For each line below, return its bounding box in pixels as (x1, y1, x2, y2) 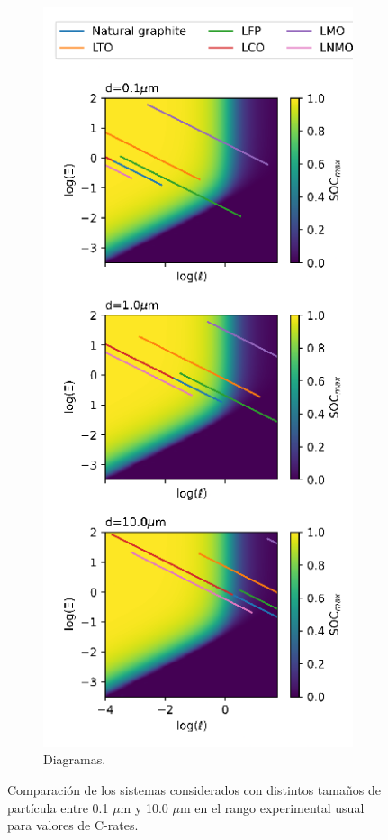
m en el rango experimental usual (179, 798, 365, 817)
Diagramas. (43, 750, 106, 769)
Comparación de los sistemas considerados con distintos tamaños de (7, 780, 381, 799)
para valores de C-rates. (7, 816, 139, 835)
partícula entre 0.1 (7, 798, 109, 817)
